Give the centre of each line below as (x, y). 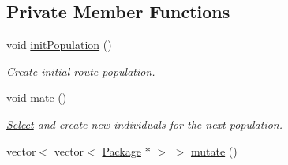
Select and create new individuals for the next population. (145, 124)
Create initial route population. (81, 71)
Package (122, 150)
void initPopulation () (59, 45)
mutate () (214, 150)
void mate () (37, 97)
